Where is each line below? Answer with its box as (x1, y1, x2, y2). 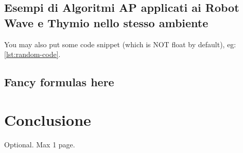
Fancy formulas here (4, 74, 114, 90)
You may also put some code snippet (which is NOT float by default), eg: (4, 39, 236, 49)
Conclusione (4, 109, 91, 130)
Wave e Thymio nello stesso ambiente (4, 14, 209, 30)
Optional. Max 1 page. (4, 139, 75, 149)
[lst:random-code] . (4, 49, 61, 60)
